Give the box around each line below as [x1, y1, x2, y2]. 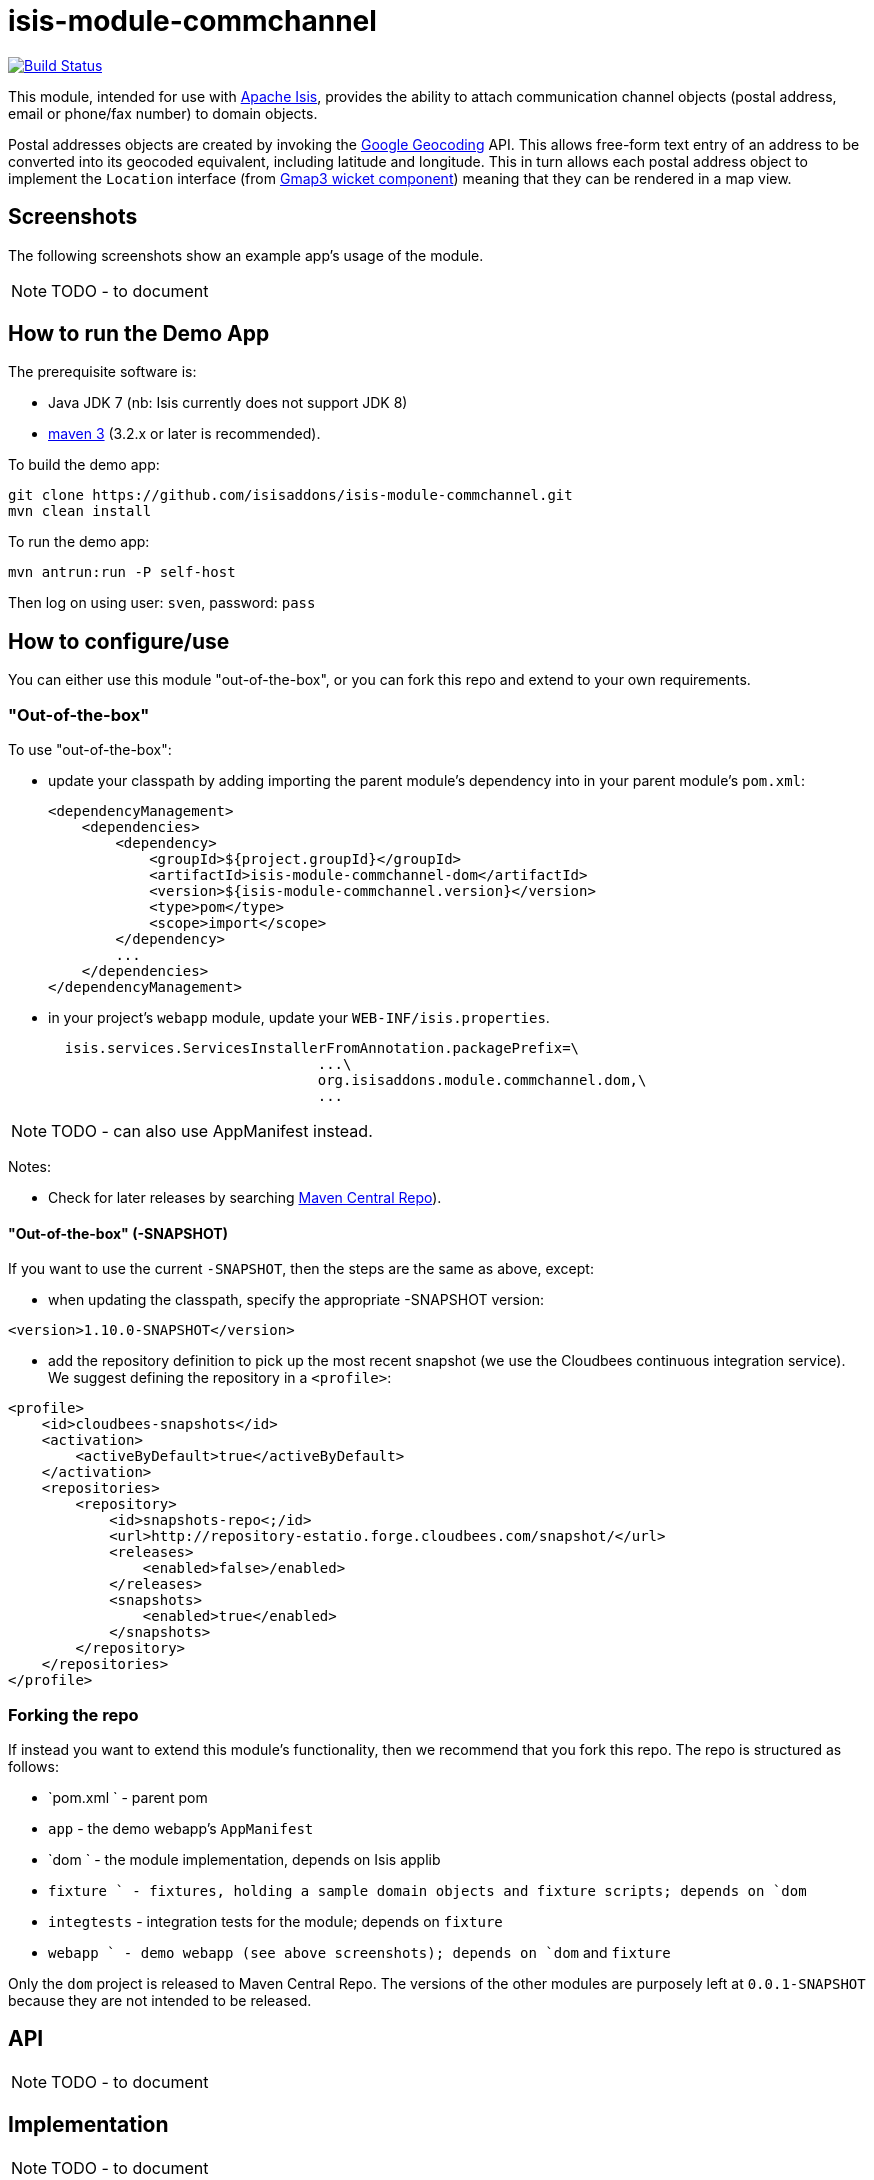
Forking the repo [8, 1704, 139, 1725]
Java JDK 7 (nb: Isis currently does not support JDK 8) [48, 394, 408, 412]
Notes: [8, 1158, 51, 1176]
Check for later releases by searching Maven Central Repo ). [48, 1189, 442, 1207]
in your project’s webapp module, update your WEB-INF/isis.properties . [48, 1009, 550, 1027]
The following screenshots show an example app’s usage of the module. [8, 246, 484, 264]
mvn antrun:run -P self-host [8, 564, 236, 581]
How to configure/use [8, 628, 230, 654]
